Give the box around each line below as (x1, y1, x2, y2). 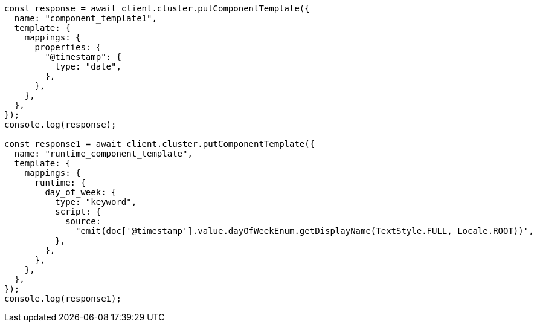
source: (65, 216, 101, 226)
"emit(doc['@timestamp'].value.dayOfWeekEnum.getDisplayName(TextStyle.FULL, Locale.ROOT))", (76, 226, 534, 236)
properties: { (34, 42, 101, 52)
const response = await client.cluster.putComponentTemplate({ (4, 4, 310, 13)
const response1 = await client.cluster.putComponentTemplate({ (4, 139, 315, 149)
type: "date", (55, 62, 121, 71)
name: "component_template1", (14, 13, 157, 23)
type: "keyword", (55, 197, 137, 207)
